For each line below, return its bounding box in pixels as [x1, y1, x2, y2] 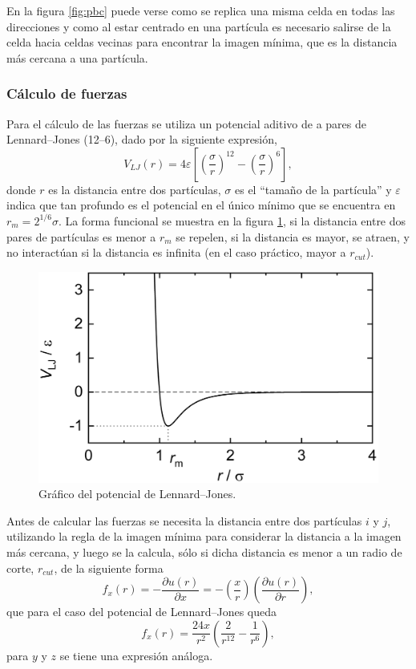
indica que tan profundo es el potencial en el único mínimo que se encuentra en [6, 197, 396, 213]
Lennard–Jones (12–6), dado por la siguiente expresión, [6, 131, 277, 148]
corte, [6, 559, 34, 576]
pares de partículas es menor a [6, 228, 156, 245]
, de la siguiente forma [54, 559, 164, 576]
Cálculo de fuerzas [6, 83, 127, 103]
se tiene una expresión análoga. [59, 647, 213, 663]
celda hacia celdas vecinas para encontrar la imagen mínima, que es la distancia [6, 34, 398, 51]
